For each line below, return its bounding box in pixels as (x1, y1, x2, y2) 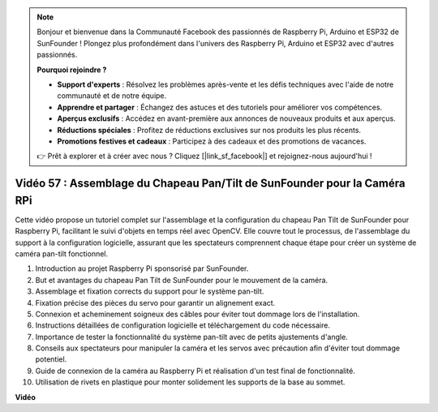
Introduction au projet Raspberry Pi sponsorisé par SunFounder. (35, 264, 249, 273)
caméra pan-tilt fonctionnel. (15, 248, 109, 259)
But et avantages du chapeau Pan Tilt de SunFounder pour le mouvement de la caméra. (35, 275, 328, 285)
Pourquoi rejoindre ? (36, 65, 107, 75)
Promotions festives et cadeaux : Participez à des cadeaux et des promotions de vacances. (57, 136, 367, 146)
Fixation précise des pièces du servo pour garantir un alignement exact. (35, 298, 276, 307)
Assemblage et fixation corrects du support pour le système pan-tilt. (35, 286, 264, 296)
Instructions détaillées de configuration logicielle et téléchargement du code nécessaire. (35, 320, 330, 330)
